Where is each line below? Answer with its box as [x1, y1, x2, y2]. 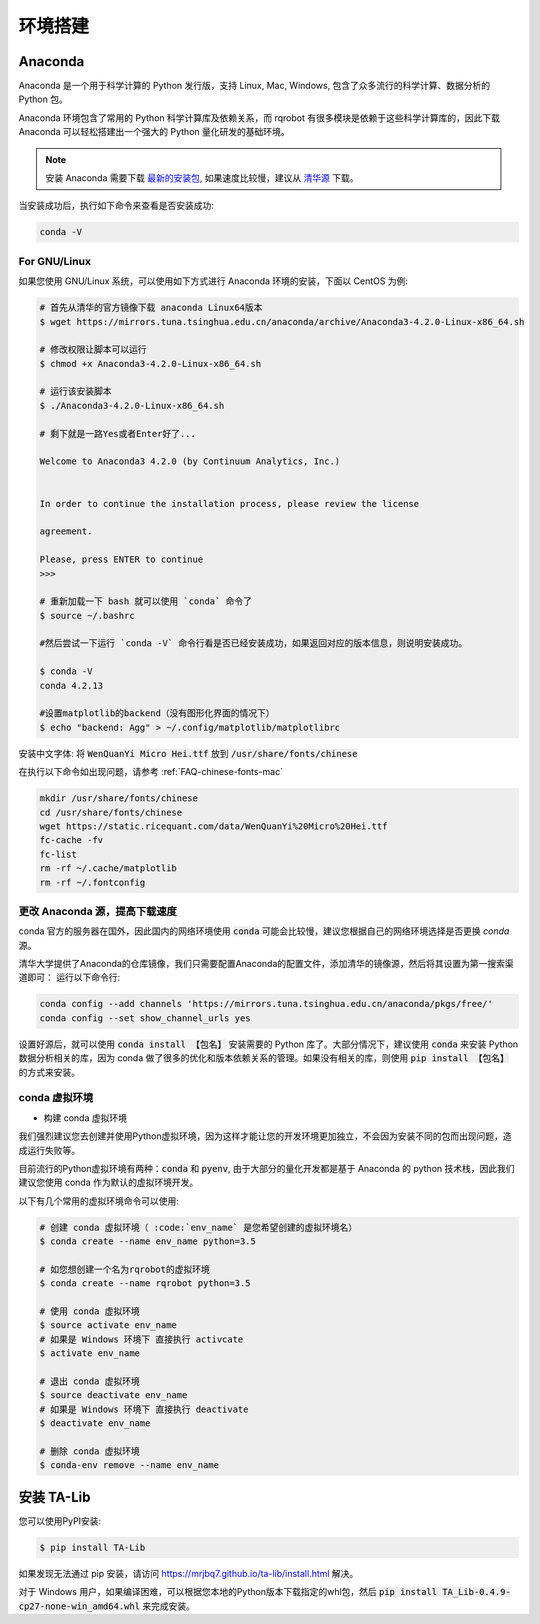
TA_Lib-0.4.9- [441, 1586, 512, 1598]
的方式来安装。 [18, 1066, 80, 1078]
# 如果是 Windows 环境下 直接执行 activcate [39, 1333, 244, 1345]
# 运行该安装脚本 [39, 386, 112, 397]
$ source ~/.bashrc [39, 610, 135, 621]
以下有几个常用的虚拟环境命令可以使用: [18, 1195, 180, 1207]
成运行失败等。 [18, 1144, 80, 1156]
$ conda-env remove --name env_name [39, 1460, 220, 1471]
